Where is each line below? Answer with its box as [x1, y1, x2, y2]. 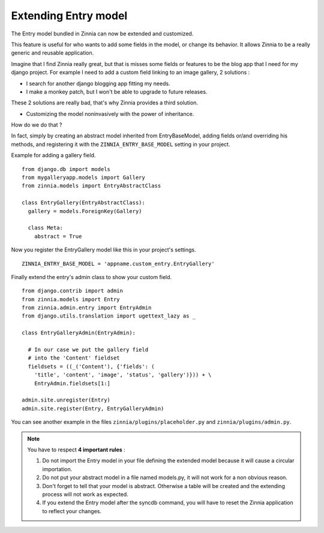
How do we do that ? [11, 121, 62, 128]
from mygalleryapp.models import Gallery [22, 174, 145, 181]
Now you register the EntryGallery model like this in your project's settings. [11, 246, 196, 253]
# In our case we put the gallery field [28, 346, 149, 354]
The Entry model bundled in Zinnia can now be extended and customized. [11, 30, 194, 37]
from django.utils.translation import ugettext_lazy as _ [22, 313, 196, 319]
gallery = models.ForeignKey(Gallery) [28, 208, 142, 214]
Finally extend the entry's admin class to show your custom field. [11, 273, 172, 280]
